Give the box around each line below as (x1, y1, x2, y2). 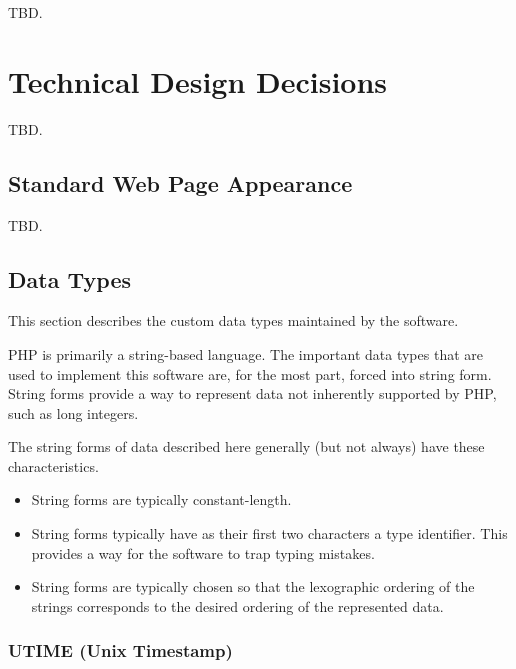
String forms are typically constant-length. (31, 489, 292, 510)
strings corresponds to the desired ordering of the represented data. (31, 595, 444, 616)
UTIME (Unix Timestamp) (8, 638, 233, 663)
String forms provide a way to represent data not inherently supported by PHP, (8, 383, 497, 404)
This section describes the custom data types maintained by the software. (8, 310, 459, 331)
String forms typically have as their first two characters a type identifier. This (31, 523, 508, 544)
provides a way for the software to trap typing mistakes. (31, 542, 375, 563)
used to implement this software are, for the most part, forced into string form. (8, 363, 492, 384)
